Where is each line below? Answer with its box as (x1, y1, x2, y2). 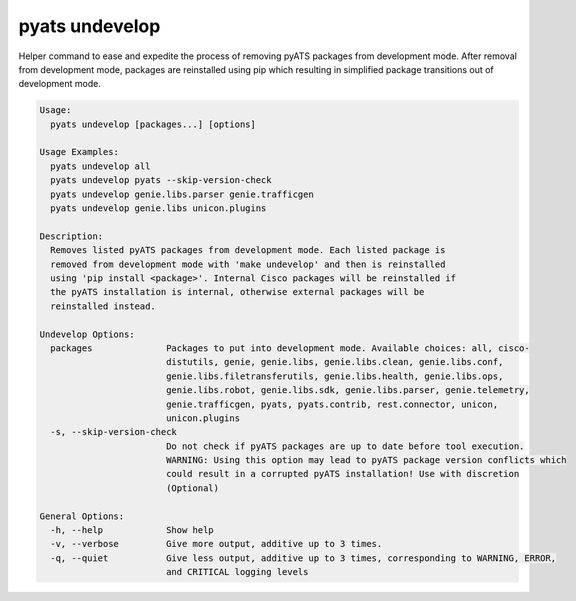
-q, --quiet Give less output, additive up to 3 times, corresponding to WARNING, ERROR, (50, 552, 557, 564)
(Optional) (165, 482, 220, 494)
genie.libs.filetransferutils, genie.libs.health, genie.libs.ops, (165, 370, 504, 382)
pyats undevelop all (50, 160, 151, 172)
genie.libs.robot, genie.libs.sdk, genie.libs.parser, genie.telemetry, (165, 385, 530, 396)
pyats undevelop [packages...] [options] (50, 118, 257, 130)
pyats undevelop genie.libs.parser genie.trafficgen (50, 188, 314, 200)
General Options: (39, 510, 125, 522)
